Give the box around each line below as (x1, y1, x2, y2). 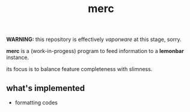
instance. (6, 54, 29, 61)
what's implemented (6, 83, 85, 93)
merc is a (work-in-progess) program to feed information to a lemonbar (6, 48, 185, 55)
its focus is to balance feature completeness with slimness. (6, 66, 153, 73)
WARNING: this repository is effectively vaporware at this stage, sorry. (6, 36, 182, 43)
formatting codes (14, 99, 58, 106)
